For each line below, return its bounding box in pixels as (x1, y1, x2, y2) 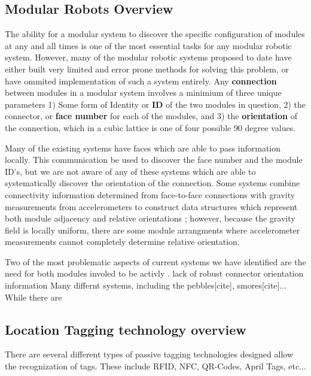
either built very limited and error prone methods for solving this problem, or (5, 62, 289, 75)
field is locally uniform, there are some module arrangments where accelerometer (5, 223, 300, 236)
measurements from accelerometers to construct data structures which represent (5, 200, 298, 213)
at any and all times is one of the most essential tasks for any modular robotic (5, 39, 292, 51)
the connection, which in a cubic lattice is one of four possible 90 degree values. (5, 121, 296, 134)
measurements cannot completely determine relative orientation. (5, 235, 240, 248)
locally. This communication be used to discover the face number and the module (5, 153, 303, 166)
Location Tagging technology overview (5, 320, 246, 338)
